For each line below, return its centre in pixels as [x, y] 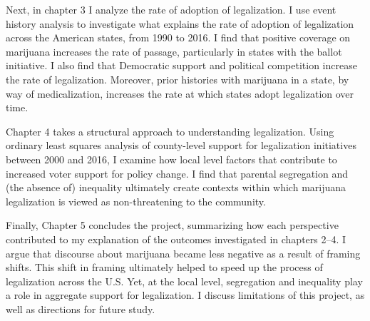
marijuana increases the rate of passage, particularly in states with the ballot [174, 51]
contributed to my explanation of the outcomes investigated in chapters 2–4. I [176, 239]
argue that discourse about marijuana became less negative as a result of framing [183, 253]
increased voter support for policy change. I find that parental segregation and [177, 173]
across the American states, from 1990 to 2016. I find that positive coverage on [178, 37]
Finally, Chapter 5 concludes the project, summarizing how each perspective [172, 225]
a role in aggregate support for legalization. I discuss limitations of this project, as [185, 295]
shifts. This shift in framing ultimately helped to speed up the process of [164, 267]
